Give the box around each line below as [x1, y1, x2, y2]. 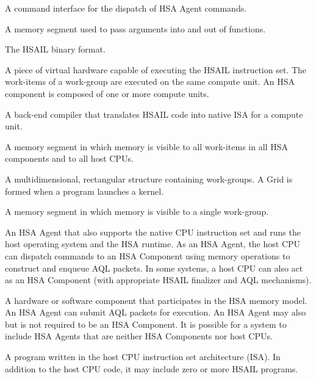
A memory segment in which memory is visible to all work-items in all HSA [5, 140, 288, 153]
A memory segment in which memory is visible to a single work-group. [5, 205, 269, 218]
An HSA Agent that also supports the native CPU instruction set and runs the [5, 225, 301, 238]
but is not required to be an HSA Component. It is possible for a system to [5, 317, 287, 330]
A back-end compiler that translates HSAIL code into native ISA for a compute [5, 107, 303, 120]
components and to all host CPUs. [5, 152, 134, 165]
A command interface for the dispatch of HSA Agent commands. [5, 2, 247, 14]
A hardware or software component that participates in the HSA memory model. [5, 294, 307, 306]
